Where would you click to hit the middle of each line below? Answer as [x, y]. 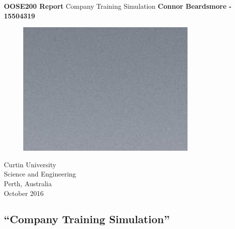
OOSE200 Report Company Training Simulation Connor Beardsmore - [118, 6]
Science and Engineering [40, 174]
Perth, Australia [28, 183]
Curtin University [30, 164]
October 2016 [24, 193]
